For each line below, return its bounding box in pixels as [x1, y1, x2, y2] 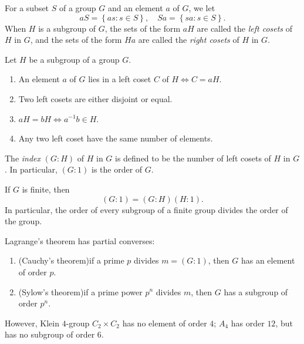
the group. [5, 215, 42, 227]
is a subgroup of [38, 22, 96, 34]
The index [5, 151, 41, 164]
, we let [188, 2, 215, 14]
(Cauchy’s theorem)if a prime [18, 254, 124, 267]
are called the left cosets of [197, 22, 293, 34]
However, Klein [5, 316, 59, 329]
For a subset [5, 2, 49, 14]
